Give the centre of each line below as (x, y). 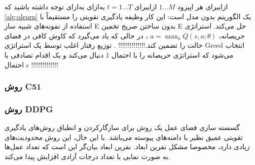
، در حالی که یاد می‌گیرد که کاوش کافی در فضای (76, 35)
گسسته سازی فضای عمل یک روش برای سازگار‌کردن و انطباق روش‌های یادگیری (122, 127)
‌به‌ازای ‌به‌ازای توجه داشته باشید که (55, 6)
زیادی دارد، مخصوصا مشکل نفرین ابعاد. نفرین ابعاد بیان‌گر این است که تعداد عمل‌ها (127, 147)
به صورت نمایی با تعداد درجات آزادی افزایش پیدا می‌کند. (87, 156)
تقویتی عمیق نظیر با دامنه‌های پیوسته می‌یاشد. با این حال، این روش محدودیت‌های (124, 137)
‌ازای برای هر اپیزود (202, 6)
